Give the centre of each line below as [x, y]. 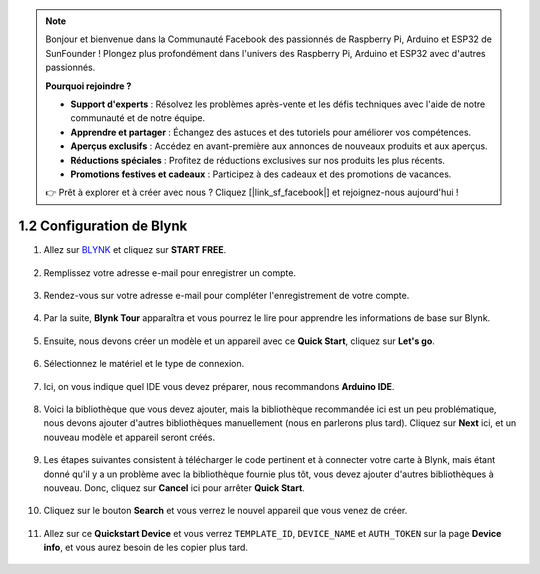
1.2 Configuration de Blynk [103, 226]
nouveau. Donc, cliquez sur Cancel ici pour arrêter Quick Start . [174, 487]
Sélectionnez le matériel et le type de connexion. [144, 364]
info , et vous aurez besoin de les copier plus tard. [146, 547]
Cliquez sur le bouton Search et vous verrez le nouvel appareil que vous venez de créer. [225, 511]
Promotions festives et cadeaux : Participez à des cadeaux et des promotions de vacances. [261, 174]
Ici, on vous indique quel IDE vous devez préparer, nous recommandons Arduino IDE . [219, 386]
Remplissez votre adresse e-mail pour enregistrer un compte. [170, 272]
